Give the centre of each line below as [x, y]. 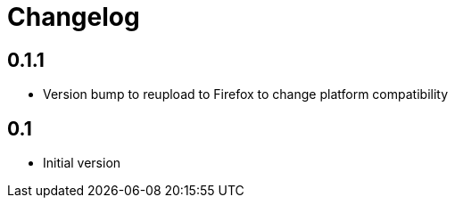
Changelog [74, 17]
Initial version [82, 163]
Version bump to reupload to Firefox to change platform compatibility [246, 94]
